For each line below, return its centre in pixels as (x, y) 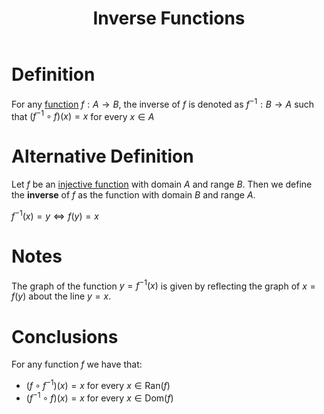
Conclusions (65, 336)
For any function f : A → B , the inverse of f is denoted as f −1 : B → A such (163, 103)
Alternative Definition (102, 156)
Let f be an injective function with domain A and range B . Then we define (162, 184)
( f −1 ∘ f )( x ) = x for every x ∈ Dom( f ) (99, 397)
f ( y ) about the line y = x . (61, 296)
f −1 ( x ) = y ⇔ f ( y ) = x (55, 215)
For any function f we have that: (77, 364)
